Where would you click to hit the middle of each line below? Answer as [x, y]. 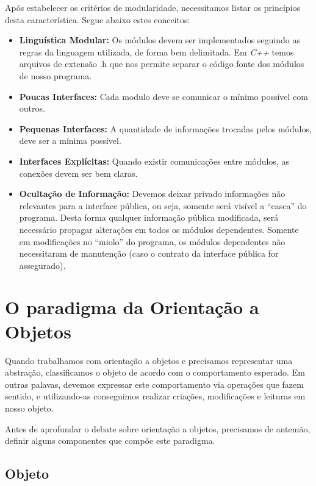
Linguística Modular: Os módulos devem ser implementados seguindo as [160, 40]
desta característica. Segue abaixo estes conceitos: [98, 19]
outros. [32, 108]
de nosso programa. [56, 75]
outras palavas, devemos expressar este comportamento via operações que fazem [154, 384]
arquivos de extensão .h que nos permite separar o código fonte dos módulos [162, 64]
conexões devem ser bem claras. [78, 173]
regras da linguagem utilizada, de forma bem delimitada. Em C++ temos [156, 52]
